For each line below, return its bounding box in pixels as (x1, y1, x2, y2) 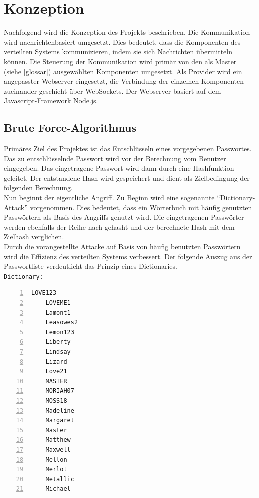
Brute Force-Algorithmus (4, 120, 137, 135)
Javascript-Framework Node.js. (4, 95, 98, 106)
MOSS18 (45, 397, 67, 404)
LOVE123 (31, 289, 57, 297)
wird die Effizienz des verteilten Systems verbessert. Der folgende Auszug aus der (4, 251, 252, 261)
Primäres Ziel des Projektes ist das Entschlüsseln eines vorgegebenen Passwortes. (4, 143, 252, 154)
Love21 (45, 368, 67, 375)
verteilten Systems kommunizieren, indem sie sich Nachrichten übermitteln (4, 46, 232, 57)
